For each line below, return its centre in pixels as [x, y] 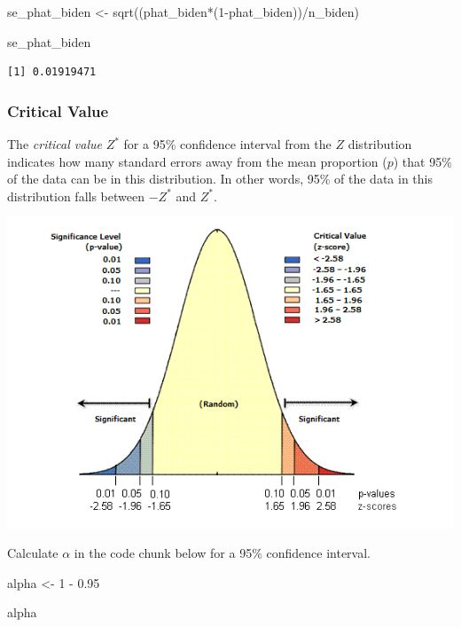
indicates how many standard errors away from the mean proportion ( [197, 161]
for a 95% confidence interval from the [227, 144]
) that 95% [422, 161]
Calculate [33, 553]
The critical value [55, 144]
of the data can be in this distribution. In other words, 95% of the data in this [220, 179]
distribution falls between [76, 196]
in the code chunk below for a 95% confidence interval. [222, 553]
